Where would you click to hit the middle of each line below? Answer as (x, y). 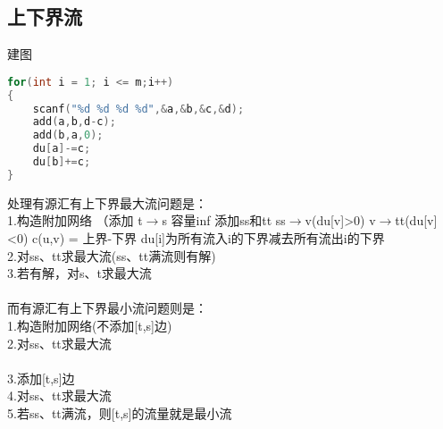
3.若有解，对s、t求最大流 (79, 273)
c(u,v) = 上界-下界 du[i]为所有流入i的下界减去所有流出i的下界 (208, 237)
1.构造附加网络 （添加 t (75, 220)
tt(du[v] (416, 220)
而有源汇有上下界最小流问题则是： (107, 308)
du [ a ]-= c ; (62, 149)
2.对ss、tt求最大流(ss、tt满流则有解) (112, 255)
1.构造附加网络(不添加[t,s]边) (90, 325)
